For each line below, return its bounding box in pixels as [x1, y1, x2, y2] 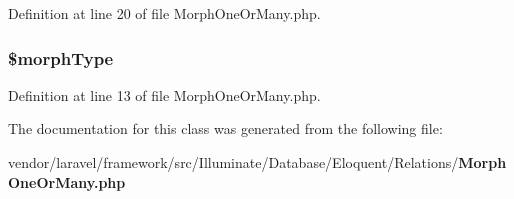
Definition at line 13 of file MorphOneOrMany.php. [8, 84, 321, 105]
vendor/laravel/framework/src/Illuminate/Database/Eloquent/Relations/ [8, 152, 459, 172]
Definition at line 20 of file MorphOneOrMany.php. [8, 3, 321, 23]
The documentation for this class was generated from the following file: [8, 118, 443, 139]
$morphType [8, 45, 114, 70]
